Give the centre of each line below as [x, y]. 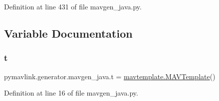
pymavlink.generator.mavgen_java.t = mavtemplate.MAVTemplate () [110, 76]
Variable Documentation [68, 33]
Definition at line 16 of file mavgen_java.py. [71, 93]
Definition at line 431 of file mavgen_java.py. [73, 6]
